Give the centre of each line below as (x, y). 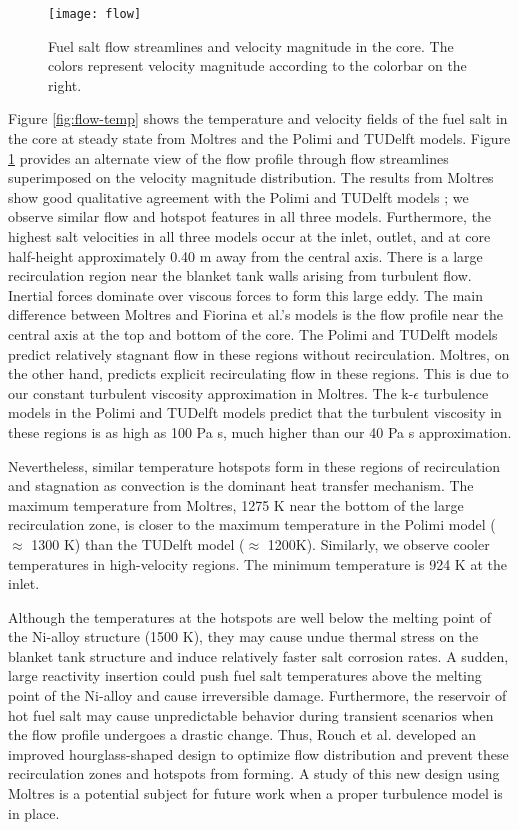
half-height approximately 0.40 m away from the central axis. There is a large (245, 255)
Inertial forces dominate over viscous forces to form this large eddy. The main (246, 294)
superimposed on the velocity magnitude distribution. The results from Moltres (251, 177)
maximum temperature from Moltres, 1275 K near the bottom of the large (236, 504)
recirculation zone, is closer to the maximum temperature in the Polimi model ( (252, 524)
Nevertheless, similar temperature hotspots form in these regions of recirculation (254, 465)
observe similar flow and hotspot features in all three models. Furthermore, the (250, 216)
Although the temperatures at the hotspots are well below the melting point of (249, 616)
